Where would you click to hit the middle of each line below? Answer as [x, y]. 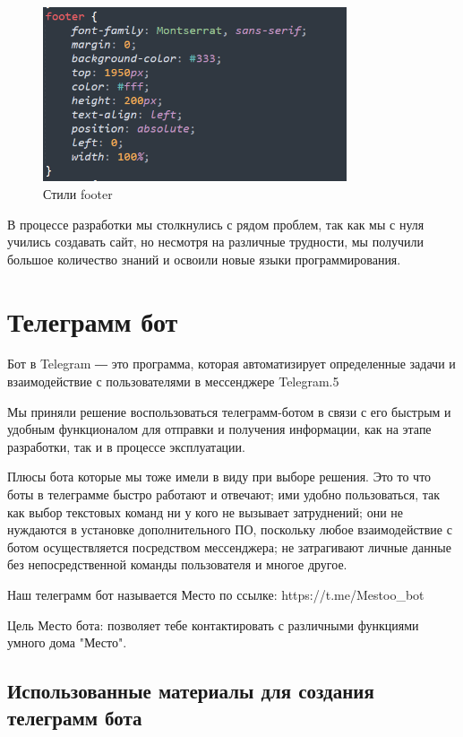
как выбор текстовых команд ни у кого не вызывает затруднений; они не [205, 512]
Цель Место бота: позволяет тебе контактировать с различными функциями [213, 624]
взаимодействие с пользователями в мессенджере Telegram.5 [173, 382]
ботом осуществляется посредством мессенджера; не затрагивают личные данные [229, 546]
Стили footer [78, 193]
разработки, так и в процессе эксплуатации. [126, 446]
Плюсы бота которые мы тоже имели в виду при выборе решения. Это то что [219, 477]
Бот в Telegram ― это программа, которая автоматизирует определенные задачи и [231, 364]
